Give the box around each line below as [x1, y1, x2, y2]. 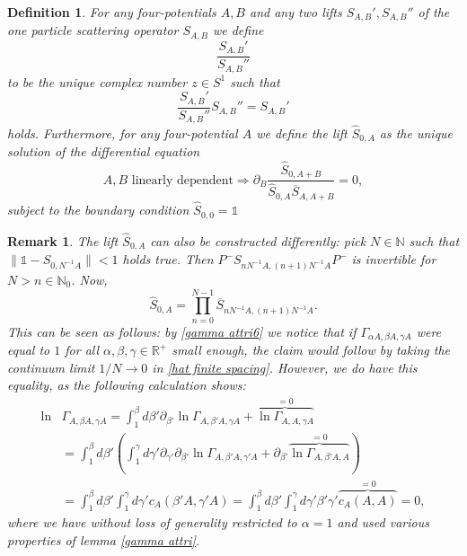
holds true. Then [122, 250, 214, 269]
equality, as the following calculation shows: [7, 375, 246, 394]
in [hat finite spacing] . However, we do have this [152, 357, 418, 376]
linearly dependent [131, 173, 233, 187]
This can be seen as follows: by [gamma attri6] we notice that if [7, 322, 357, 340]
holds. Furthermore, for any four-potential [7, 123, 238, 142]
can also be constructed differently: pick [150, 231, 366, 250]
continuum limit [7, 357, 95, 376]
